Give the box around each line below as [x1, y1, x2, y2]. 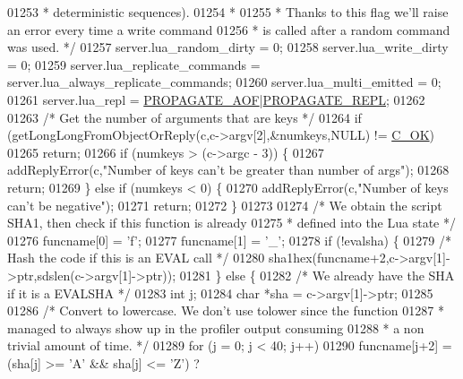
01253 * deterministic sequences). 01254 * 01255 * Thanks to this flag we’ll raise [7, 3, 449, 21]
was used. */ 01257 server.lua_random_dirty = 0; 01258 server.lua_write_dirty [7, 38, 449, 56]
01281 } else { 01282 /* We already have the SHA [179, 265, 455, 284]
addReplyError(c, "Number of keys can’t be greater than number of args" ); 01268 [7, 160, 450, 179]
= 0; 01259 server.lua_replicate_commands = [7, 55, 261, 73]
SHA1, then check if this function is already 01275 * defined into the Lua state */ [7, 213, 456, 232]
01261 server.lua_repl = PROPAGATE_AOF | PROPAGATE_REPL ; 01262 [7, 90, 425, 108]
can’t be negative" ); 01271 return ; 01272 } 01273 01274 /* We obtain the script [7, 195, 442, 214]
